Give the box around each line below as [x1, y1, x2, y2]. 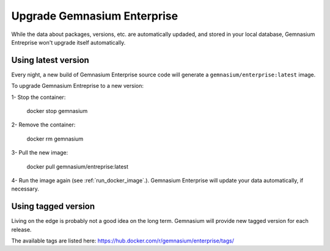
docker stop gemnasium [26, 107, 88, 115]
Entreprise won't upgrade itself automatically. [11, 38, 126, 46]
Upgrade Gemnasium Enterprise [11, 9, 178, 23]
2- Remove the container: [11, 121, 76, 128]
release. [11, 226, 32, 233]
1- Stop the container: [11, 93, 66, 101]
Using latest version [11, 55, 90, 65]
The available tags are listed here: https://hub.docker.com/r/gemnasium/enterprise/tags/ [11, 237, 235, 244]
